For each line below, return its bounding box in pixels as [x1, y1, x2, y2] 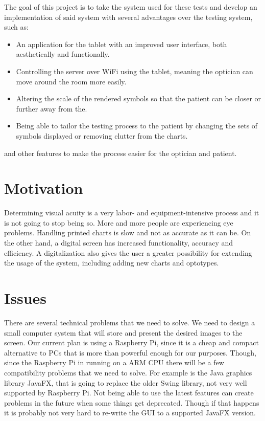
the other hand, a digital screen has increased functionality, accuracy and [4, 237, 233, 248]
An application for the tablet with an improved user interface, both [16, 38, 227, 49]
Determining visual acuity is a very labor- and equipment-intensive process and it [4, 207, 259, 218]
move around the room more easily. [16, 76, 127, 86]
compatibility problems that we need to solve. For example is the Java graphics [4, 367, 252, 378]
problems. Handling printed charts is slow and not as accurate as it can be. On [4, 227, 251, 238]
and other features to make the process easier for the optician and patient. [4, 147, 237, 158]
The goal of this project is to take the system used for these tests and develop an [4, 2, 257, 12]
